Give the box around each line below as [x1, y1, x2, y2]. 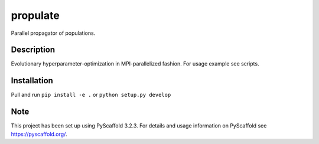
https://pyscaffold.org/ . [11, 130, 67, 138]
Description [11, 45, 56, 55]
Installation [11, 76, 53, 86]
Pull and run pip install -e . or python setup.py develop [11, 91, 171, 99]
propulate [11, 9, 60, 22]
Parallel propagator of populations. [11, 30, 96, 37]
